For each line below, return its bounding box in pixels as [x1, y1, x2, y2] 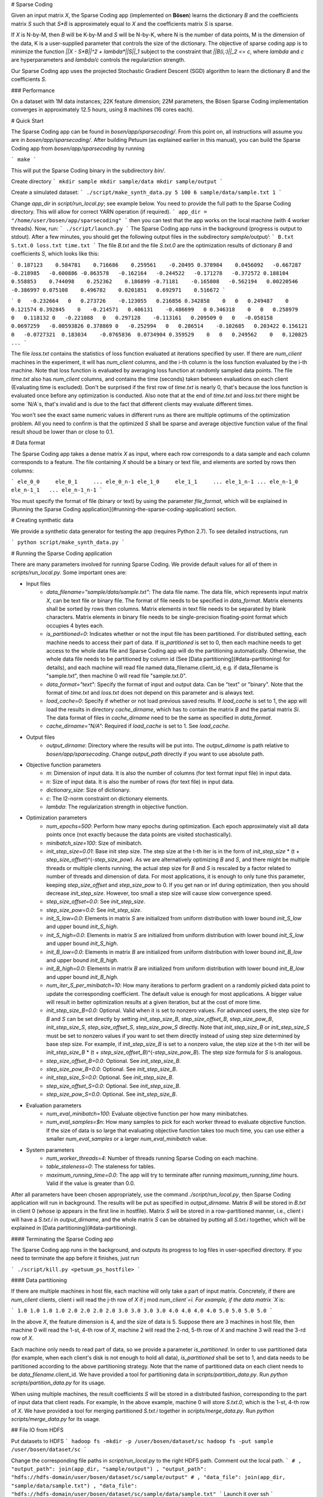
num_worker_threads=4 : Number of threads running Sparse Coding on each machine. [46, 1154, 258, 1162]
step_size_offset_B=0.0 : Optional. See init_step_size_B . [46, 1057, 181, 1064]
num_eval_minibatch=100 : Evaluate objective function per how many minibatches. [46, 1110, 248, 1117]
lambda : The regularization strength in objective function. [46, 803, 188, 810]
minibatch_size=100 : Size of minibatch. [46, 839, 143, 847]
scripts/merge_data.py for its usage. [11, 1415, 101, 1422]
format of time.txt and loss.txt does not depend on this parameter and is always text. [46, 689, 255, 696]
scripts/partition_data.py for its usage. [11, 1379, 106, 1386]
